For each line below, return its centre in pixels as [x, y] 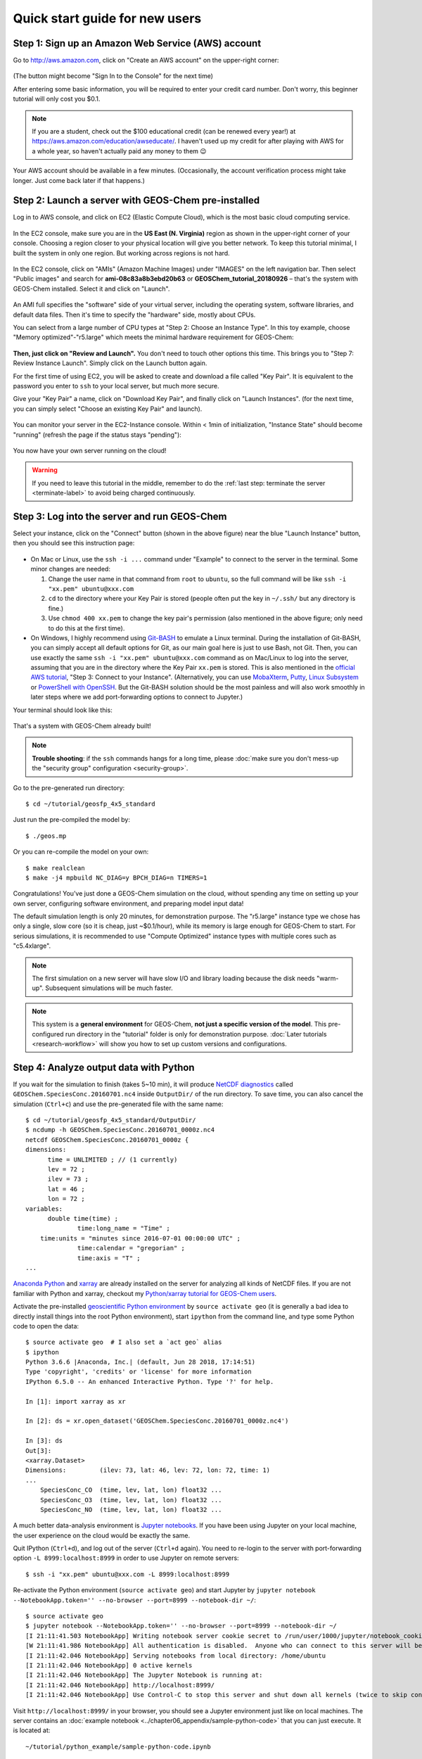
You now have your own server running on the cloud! [90, 450]
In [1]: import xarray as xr [76, 1401]
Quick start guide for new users [107, 18]
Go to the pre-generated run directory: [69, 787]
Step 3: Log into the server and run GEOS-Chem [120, 516]
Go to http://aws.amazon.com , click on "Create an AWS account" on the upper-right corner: [146, 61]
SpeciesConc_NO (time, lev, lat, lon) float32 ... [131, 1510]
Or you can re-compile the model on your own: [81, 852]
